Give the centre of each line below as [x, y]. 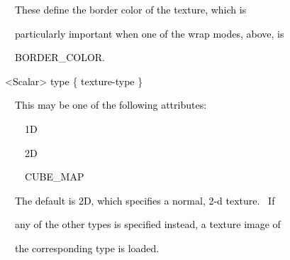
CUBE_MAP [54, 177]
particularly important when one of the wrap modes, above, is [149, 33]
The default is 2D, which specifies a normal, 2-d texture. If [145, 200]
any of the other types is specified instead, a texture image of [147, 224]
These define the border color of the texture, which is [130, 9]
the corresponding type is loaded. [87, 248]
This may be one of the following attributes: [111, 105]
